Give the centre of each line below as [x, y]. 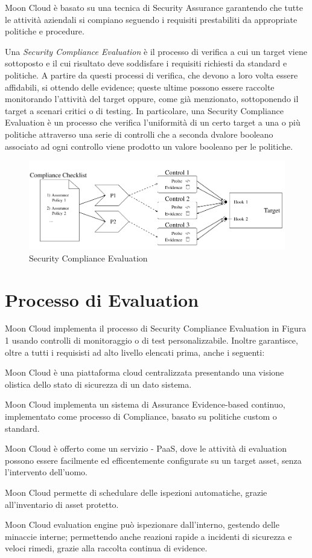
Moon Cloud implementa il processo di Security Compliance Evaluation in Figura [156, 328]
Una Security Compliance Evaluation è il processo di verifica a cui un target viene [156, 51]
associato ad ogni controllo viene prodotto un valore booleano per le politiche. [149, 146]
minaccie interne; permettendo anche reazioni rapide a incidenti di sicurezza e [148, 536]
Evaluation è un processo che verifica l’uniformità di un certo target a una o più [153, 122]
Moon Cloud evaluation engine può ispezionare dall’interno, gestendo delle [142, 524]
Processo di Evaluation [102, 299]
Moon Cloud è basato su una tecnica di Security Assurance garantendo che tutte [154, 7]
